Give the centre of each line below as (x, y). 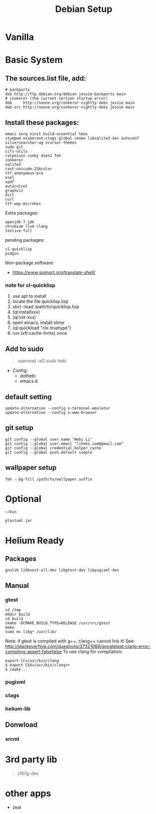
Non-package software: (30, 263)
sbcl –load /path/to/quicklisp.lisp (46, 307)
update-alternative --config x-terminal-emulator (58, 408)
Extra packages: (22, 213)
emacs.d (29, 381)
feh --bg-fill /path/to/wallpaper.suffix (49, 479)
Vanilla (19, 37)
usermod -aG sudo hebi (42, 361)
